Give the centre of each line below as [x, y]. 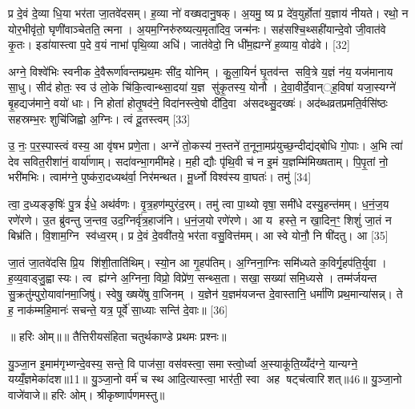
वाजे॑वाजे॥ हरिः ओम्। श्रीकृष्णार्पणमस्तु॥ [87, 394]
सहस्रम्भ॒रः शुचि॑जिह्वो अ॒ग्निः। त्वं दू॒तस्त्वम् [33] [99, 118]
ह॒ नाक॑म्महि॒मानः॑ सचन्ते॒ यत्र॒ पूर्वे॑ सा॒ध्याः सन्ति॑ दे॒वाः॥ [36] [118, 309]
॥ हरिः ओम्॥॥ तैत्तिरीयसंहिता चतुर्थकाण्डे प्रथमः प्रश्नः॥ [117, 336]
